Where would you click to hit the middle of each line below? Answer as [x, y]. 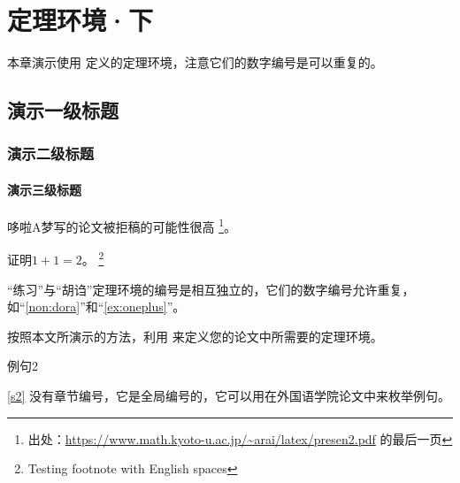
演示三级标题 [44, 189]
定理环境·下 [80, 20]
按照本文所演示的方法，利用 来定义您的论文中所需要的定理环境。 [195, 336]
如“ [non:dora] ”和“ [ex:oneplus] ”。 [96, 307]
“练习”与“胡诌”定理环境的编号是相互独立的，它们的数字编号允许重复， [211, 289]
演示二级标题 [51, 153]
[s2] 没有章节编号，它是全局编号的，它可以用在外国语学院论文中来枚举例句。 [229, 396]
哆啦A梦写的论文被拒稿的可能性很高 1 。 [122, 225]
